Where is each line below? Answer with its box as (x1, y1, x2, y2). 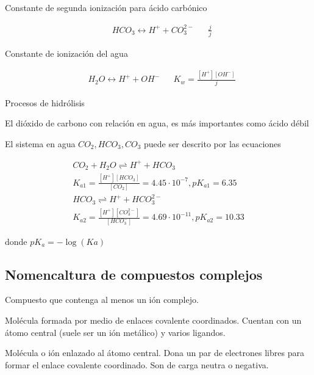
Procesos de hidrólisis (5, 96, 85, 109)
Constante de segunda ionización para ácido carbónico (5, 1, 207, 13)
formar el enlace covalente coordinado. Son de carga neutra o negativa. (5, 358, 269, 371)
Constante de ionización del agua (5, 47, 128, 60)
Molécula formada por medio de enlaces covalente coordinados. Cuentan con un (5, 313, 302, 326)
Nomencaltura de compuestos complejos (5, 264, 263, 283)
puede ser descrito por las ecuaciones (144, 137, 281, 150)
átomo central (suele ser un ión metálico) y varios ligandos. (5, 326, 226, 338)
